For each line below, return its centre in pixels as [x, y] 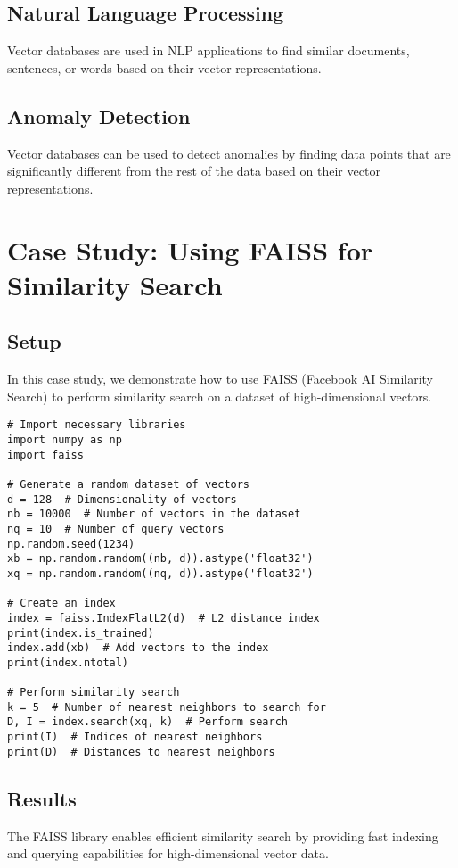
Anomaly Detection [99, 116]
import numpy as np [65, 439]
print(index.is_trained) [81, 633]
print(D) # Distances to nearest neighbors [141, 752]
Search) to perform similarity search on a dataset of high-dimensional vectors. [220, 396]
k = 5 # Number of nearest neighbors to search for [167, 707]
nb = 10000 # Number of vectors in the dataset [154, 514]
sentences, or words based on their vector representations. [164, 67]
